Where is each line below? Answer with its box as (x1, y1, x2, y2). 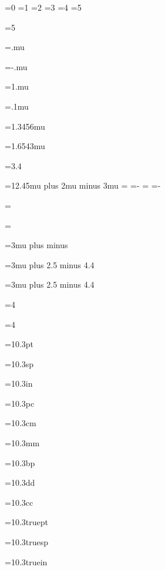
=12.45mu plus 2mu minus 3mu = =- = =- (5, 179, 161, 192)
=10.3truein (5, 555, 48, 568)
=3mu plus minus (5, 239, 68, 251)
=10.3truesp (5, 536, 49, 548)
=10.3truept (5, 516, 48, 528)
